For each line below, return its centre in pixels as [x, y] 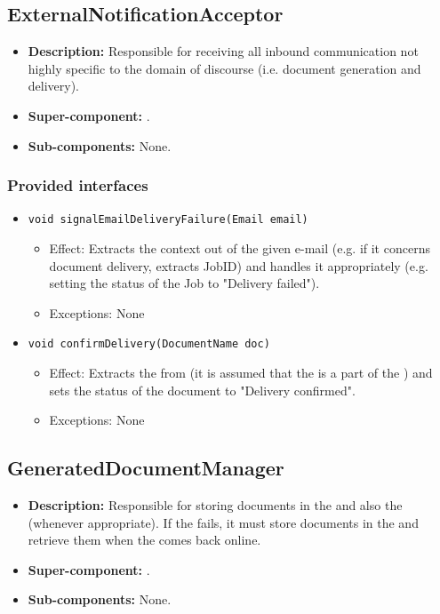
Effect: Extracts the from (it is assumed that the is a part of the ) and [241, 373]
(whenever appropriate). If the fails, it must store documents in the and [223, 522]
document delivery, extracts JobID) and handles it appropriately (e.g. [239, 265]
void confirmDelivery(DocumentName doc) [149, 344]
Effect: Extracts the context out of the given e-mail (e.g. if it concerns [240, 248]
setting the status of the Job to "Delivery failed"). [184, 283]
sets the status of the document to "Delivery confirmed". [202, 390]
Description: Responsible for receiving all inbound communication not [223, 51]
